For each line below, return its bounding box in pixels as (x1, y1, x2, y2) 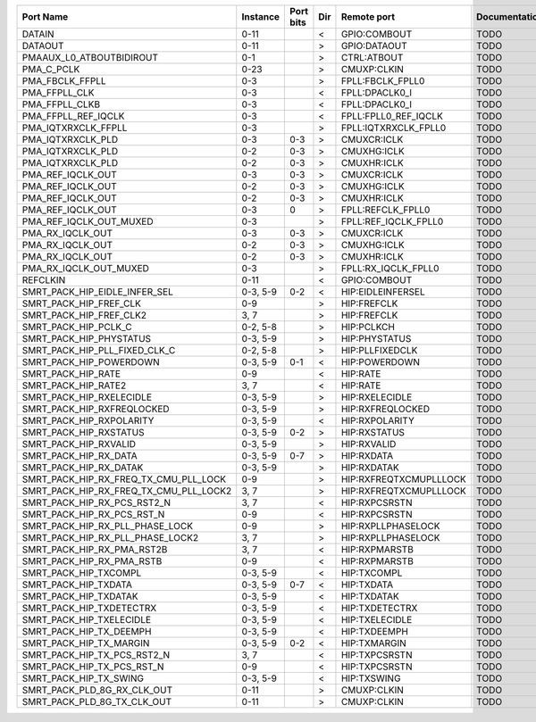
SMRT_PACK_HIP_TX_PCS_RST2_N (21, 649, 171, 660)
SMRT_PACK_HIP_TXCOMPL (21, 567, 142, 579)
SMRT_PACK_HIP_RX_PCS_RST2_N (21, 496, 172, 509)
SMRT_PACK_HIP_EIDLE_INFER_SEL (21, 286, 173, 298)
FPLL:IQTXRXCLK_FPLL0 (340, 121, 447, 134)
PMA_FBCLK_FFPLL (21, 75, 106, 87)
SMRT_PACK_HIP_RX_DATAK (21, 461, 144, 473)
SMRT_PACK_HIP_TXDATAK (21, 590, 138, 602)
